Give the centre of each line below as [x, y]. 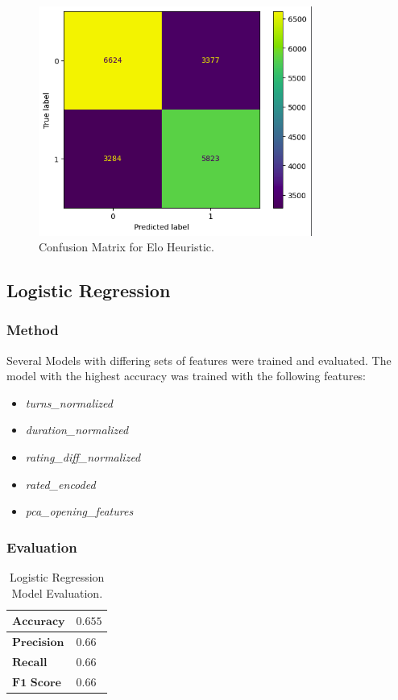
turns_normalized [69, 402]
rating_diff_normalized [83, 457]
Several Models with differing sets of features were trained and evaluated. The [199, 360]
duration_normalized [77, 430]
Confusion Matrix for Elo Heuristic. [126, 247]
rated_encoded [60, 484]
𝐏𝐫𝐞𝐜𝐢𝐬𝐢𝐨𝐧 [38, 643]
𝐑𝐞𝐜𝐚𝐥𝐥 [30, 663]
